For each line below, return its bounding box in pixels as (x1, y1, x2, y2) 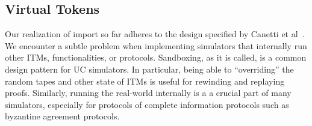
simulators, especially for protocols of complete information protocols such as (5, 98, 289, 110)
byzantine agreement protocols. (5, 110, 120, 122)
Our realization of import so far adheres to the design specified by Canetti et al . (5, 28, 305, 40)
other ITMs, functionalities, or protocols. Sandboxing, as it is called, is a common (5, 51, 307, 64)
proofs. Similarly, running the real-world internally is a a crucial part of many (5, 86, 292, 99)
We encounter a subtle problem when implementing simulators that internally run (5, 39, 307, 52)
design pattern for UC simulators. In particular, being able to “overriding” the (5, 62, 294, 75)
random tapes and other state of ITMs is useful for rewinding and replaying (5, 74, 285, 87)
